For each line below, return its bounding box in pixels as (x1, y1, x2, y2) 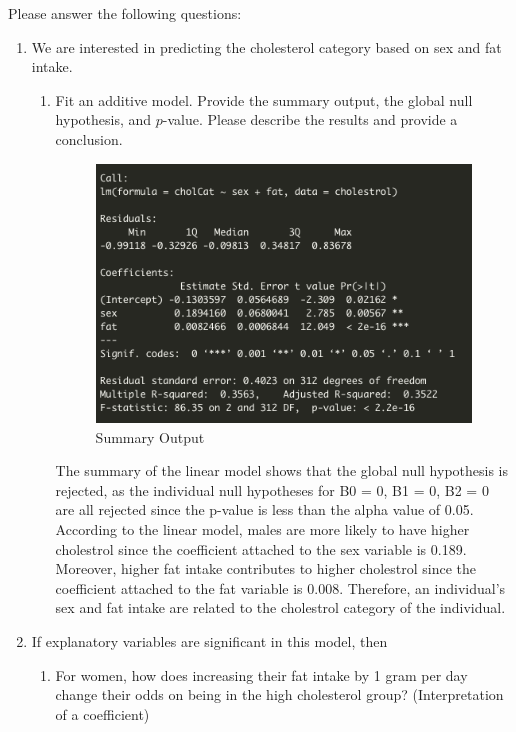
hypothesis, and (55, 109, 152, 130)
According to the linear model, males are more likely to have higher (55, 518, 470, 539)
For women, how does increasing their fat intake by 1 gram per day (55, 664, 468, 685)
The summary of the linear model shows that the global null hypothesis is (55, 460, 509, 481)
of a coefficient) (55, 703, 150, 724)
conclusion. (55, 128, 123, 149)
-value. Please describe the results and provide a (162, 109, 458, 130)
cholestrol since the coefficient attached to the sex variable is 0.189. (55, 538, 467, 559)
